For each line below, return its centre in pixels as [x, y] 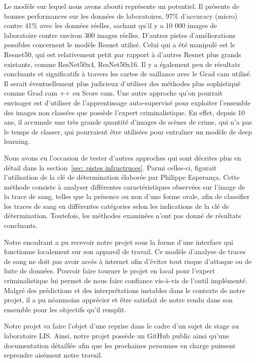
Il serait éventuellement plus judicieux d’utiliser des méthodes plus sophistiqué [122, 83]
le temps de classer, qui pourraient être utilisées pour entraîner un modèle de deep [128, 131]
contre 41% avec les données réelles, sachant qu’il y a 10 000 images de [111, 25]
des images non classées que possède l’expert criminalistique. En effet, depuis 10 [125, 112]
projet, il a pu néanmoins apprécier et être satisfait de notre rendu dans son [118, 300]
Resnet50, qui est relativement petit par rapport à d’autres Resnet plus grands [123, 54]
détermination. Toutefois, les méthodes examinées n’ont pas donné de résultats [123, 215]
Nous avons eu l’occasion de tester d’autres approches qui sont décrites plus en [123, 157]
